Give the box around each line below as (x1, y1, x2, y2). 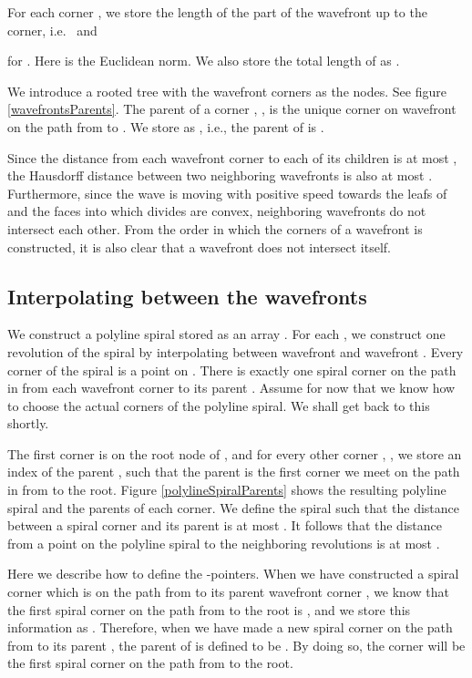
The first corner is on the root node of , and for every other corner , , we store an (7, 444, 462, 463)
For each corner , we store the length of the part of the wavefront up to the (7, 3, 427, 21)
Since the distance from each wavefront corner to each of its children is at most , (7, 148, 457, 167)
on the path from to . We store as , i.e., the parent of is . (7, 117, 324, 136)
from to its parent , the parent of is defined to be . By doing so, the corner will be (7, 635, 466, 654)
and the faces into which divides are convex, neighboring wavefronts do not (7, 201, 426, 221)
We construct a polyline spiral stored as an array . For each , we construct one (7, 324, 446, 344)
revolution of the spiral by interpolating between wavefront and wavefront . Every (7, 342, 464, 361)
